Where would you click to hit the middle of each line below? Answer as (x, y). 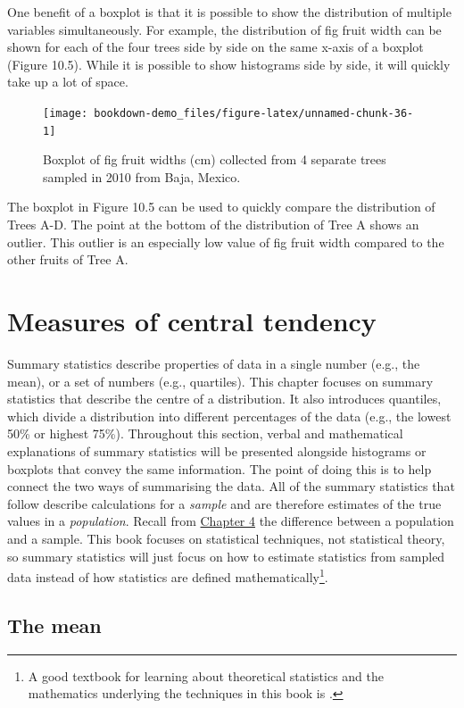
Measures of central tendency (192, 321)
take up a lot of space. (68, 82)
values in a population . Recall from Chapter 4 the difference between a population (231, 521)
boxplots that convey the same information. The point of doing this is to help (220, 468)
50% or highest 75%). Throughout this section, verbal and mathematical (205, 433)
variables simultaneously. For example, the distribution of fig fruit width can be (224, 29)
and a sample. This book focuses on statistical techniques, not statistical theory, (226, 538)
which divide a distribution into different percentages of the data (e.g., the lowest (229, 416)
